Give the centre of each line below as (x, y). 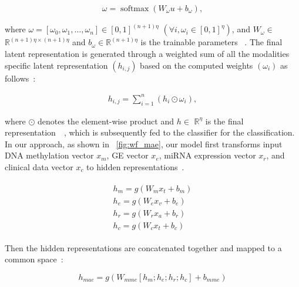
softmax (135, 9)
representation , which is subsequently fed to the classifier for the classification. (150, 132)
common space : (34, 259)
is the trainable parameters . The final (211, 42)
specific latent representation (56, 65)
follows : (20, 78)
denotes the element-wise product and (106, 121)
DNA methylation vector (49, 155)
